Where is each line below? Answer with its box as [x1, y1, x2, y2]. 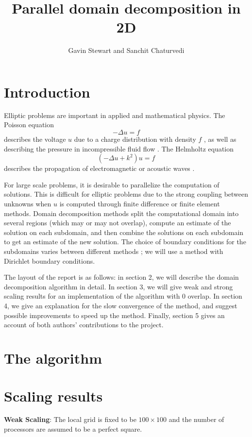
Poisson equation [4, 119, 54, 130]
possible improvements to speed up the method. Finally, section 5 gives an [4, 310, 225, 320]
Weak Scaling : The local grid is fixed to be [4, 414, 136, 424]
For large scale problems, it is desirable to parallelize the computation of [4, 179, 219, 189]
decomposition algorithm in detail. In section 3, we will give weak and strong [4, 281, 233, 291]
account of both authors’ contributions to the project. [4, 319, 164, 330]
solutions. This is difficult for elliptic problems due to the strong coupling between [4, 189, 249, 199]
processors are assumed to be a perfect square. [4, 423, 142, 434]
